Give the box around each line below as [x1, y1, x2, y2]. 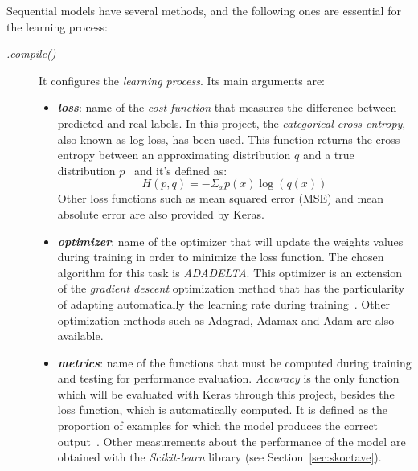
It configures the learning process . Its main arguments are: [39, 72, 325, 88]
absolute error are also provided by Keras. [57, 205, 264, 222]
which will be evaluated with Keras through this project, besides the [57, 385, 395, 402]
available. [57, 327, 104, 344]
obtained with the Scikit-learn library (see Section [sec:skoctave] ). [57, 448, 382, 465]
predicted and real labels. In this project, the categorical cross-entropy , [57, 114, 406, 131]
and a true [302, 146, 354, 163]
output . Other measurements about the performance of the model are [57, 432, 406, 449]
